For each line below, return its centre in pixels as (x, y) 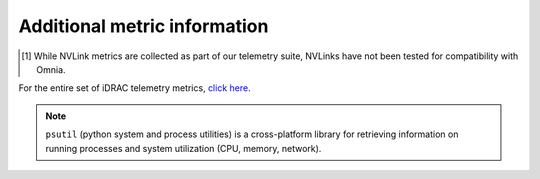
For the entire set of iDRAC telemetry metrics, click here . (134, 88)
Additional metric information (143, 26)
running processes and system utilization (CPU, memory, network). (183, 148)
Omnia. (51, 69)
